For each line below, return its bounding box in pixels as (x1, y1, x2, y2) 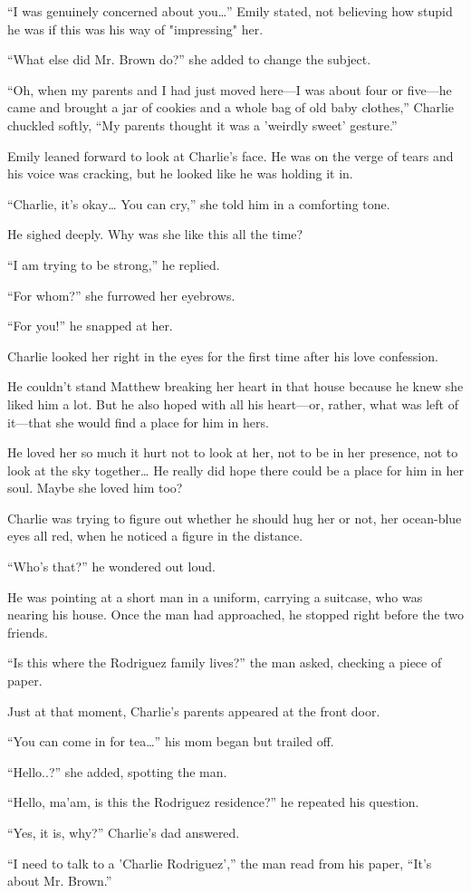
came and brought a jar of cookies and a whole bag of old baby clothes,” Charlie (7, 98, 454, 117)
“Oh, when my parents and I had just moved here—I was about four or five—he (7, 80, 452, 99)
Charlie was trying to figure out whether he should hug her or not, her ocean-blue (7, 508, 462, 527)
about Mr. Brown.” (7, 871, 112, 890)
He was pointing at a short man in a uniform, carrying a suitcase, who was (7, 587, 423, 606)
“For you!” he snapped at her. (7, 316, 173, 335)
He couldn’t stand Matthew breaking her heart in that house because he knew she (7, 377, 464, 396)
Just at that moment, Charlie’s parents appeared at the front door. (7, 701, 380, 720)
